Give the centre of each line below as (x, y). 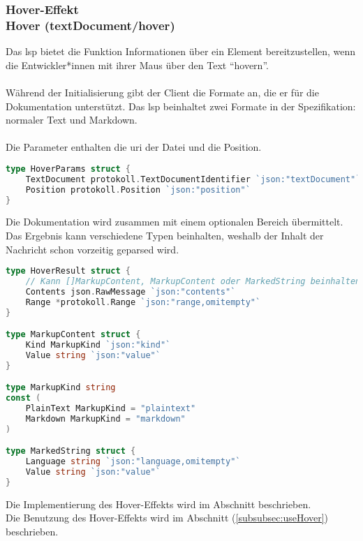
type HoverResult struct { (68, 271)
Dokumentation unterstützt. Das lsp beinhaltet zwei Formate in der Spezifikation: (181, 106)
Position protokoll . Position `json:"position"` (138, 190)
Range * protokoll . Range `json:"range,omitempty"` (143, 302)
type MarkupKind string (61, 388)
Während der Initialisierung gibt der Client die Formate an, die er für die (162, 92)
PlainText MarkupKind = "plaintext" (111, 409)
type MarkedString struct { (71, 451)
